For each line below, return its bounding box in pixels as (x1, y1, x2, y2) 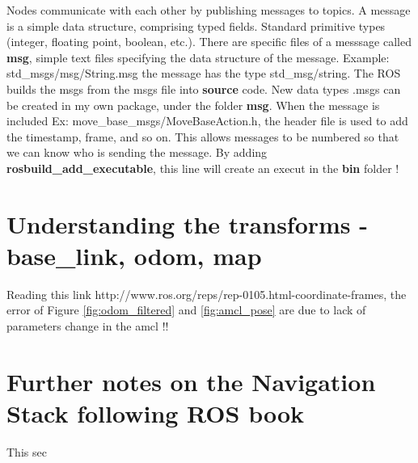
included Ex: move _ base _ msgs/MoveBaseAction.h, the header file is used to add (6, 112, 408, 129)
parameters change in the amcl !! (6, 318, 169, 335)
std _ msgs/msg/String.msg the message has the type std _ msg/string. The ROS (6, 65, 401, 82)
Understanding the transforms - (6, 207, 369, 240)
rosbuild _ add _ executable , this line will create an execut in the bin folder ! (6, 159, 399, 176)
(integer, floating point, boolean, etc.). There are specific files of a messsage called (6, 33, 412, 50)
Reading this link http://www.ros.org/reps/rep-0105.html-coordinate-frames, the (6, 285, 407, 302)
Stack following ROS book (6, 397, 305, 429)
